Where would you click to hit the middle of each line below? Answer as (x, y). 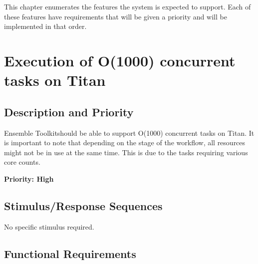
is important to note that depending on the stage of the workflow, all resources (125, 142)
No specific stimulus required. (49, 226)
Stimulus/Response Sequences (83, 205)
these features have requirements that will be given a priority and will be (116, 16)
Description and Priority (69, 112)
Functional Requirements (70, 253)
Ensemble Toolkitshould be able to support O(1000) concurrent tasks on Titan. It (129, 132)
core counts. (22, 162)
